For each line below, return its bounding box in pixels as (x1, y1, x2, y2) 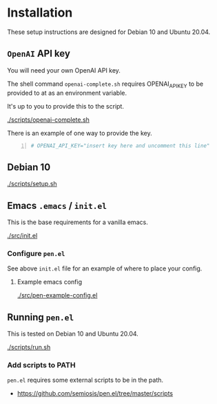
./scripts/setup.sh (7, 180, 57, 188)
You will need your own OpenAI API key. (7, 66, 121, 74)
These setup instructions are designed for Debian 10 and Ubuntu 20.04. (7, 28, 211, 36)
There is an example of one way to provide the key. (7, 129, 153, 137)
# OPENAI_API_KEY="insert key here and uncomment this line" (30, 142, 210, 149)
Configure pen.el (7, 248, 65, 258)
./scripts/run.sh (7, 343, 51, 351)
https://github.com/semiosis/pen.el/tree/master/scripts (17, 389, 174, 398)
